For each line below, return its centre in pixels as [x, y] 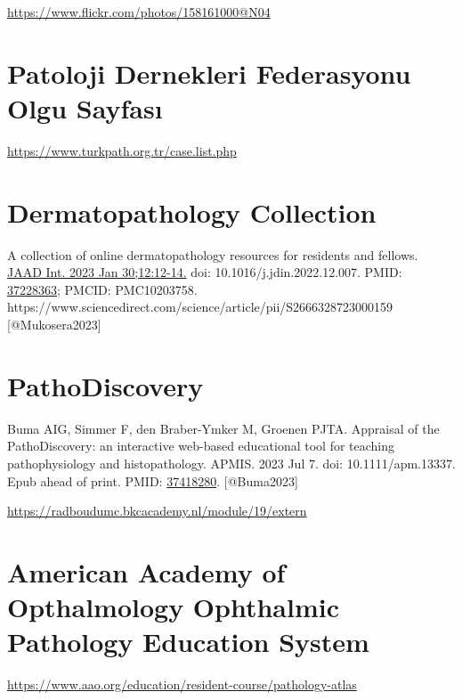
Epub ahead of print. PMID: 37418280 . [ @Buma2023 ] [153, 480]
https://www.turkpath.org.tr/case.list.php [122, 150]
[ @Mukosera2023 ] [54, 324]
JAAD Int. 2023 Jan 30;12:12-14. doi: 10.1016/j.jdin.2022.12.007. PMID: [205, 272]
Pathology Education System [188, 642]
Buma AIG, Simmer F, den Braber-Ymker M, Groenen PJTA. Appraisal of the [223, 428]
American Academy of [146, 571]
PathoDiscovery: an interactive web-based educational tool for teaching [201, 446]
